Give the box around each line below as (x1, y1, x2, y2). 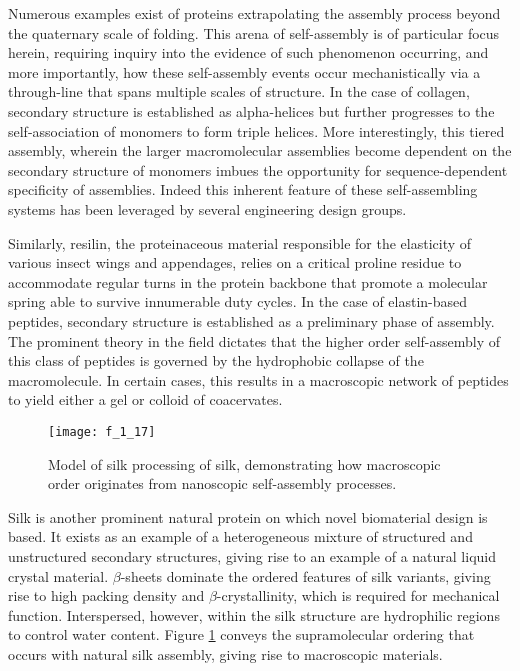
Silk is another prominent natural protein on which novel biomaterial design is (8, 506, 488, 527)
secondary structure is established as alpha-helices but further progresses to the (8, 100, 495, 121)
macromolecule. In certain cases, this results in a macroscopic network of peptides (8, 369, 509, 390)
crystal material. (8, 565, 109, 586)
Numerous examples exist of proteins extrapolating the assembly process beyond (8, 3, 501, 23)
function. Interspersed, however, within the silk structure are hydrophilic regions (8, 604, 500, 625)
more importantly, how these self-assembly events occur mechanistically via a (8, 61, 481, 82)
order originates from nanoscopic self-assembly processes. (48, 473, 397, 494)
